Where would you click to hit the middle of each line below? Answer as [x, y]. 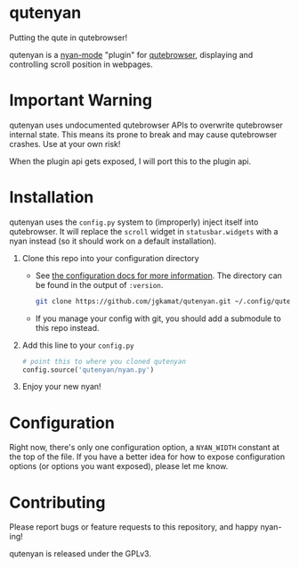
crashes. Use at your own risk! [65, 144]
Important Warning [81, 100]
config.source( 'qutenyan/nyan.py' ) [88, 370]
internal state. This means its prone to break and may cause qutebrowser [143, 134]
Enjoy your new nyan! [61, 387]
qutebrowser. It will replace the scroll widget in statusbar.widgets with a [144, 231]
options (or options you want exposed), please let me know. [119, 466]
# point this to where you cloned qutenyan [104, 361]
